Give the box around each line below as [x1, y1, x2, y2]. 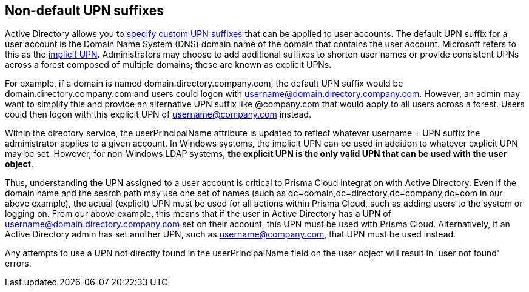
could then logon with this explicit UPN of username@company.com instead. [5, 109, 311, 120]
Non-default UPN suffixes [5, 3, 164, 18]
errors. [5, 258, 32, 269]
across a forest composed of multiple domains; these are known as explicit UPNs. [5, 59, 332, 70]
